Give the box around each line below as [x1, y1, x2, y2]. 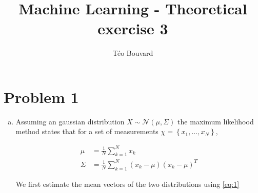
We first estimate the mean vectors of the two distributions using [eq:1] [15, 178, 240, 189]
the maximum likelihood [177, 116, 254, 126]
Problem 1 [4, 86, 79, 107]
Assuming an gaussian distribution [15, 116, 125, 126]
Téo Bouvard [112, 48, 153, 58]
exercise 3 [97, 18, 168, 39]
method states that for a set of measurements [15, 126, 158, 137]
